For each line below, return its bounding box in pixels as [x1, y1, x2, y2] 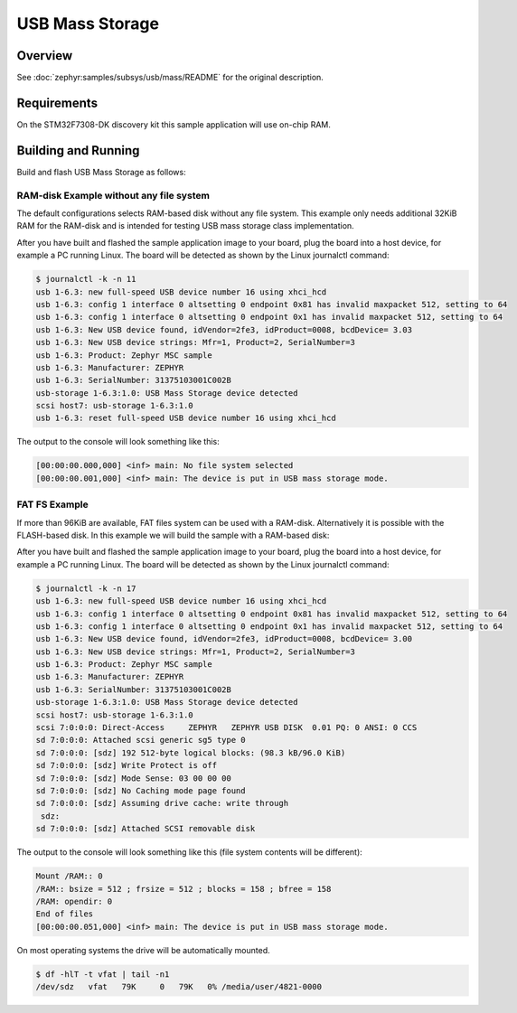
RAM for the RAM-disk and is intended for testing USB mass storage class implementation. [16, 220, 354, 231]
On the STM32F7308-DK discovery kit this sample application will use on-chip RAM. [16, 118, 332, 130]
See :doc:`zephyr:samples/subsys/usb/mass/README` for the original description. [16, 72, 324, 83]
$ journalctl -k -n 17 [35, 583, 136, 594]
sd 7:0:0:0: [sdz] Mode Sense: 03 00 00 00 [35, 773, 232, 783]
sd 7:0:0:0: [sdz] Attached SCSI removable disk [35, 823, 256, 834]
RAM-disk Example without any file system [16, 189, 210, 202]
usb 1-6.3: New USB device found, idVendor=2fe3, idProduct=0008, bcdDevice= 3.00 [35, 633, 413, 644]
